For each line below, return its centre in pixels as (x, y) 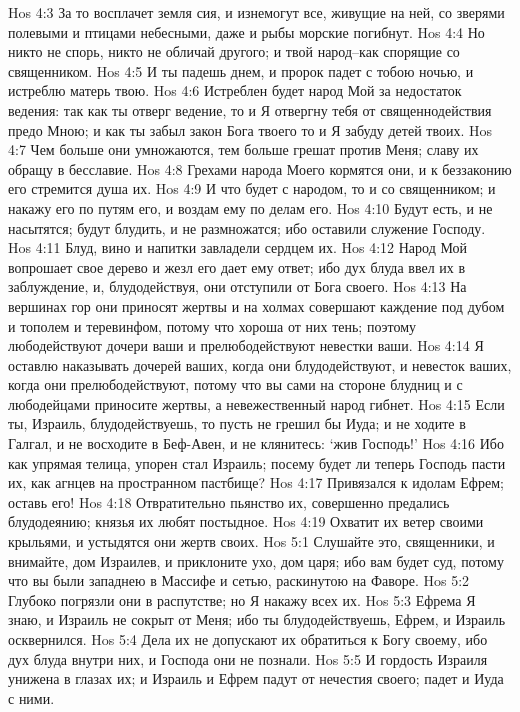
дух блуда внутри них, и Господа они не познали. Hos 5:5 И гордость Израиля (248, 658)
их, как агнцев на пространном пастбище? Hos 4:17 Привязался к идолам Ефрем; (256, 482)
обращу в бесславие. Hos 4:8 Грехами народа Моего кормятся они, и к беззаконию (260, 168)
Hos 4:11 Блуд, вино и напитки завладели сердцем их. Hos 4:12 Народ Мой (238, 247)
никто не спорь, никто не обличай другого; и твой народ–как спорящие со (234, 51)
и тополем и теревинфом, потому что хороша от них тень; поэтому (212, 325)
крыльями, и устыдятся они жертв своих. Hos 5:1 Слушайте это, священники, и (251, 541)
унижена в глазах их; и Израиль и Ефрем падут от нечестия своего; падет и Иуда (256, 678)
